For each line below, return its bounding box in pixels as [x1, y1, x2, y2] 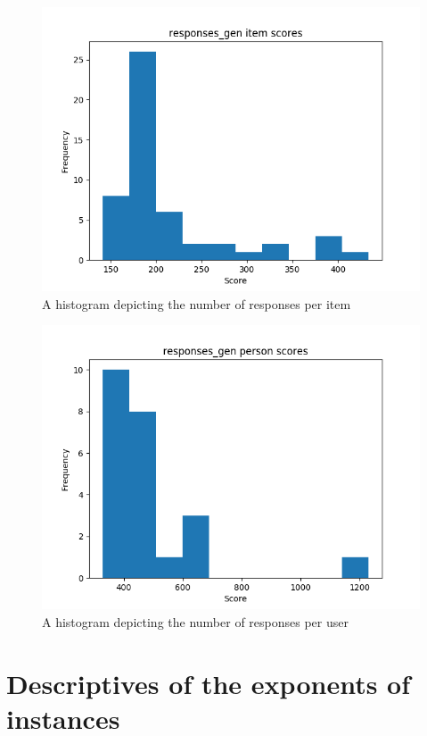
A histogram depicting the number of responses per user [42, 612, 349, 631]
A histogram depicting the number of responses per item [42, 294, 351, 313]
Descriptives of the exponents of [6, 665, 411, 701]
